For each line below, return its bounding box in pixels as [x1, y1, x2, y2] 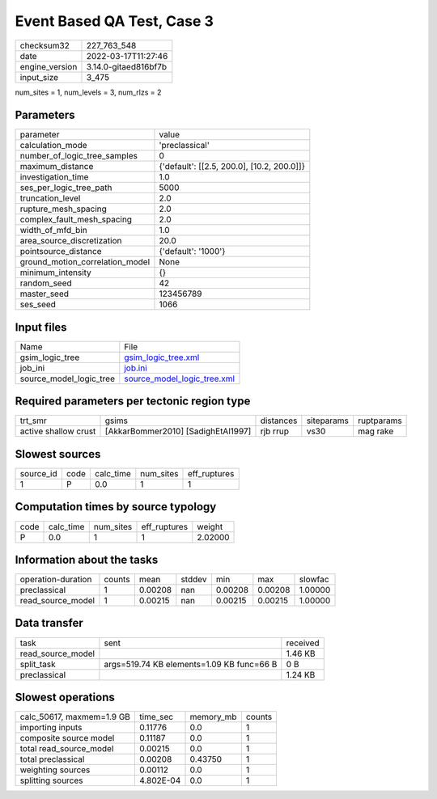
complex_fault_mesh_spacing [19, 214, 133, 226]
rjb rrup [260, 425, 289, 437]
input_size [19, 71, 59, 82]
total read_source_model [19, 743, 114, 755]
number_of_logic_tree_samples [19, 150, 138, 162]
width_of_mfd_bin [19, 225, 88, 236]
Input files [15, 320, 68, 334]
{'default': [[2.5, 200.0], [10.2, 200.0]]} [159, 161, 306, 172]
